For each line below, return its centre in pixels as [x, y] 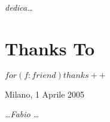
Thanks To [50, 48]
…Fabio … [22, 114]
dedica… [19, 7]
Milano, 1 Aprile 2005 [45, 94]
